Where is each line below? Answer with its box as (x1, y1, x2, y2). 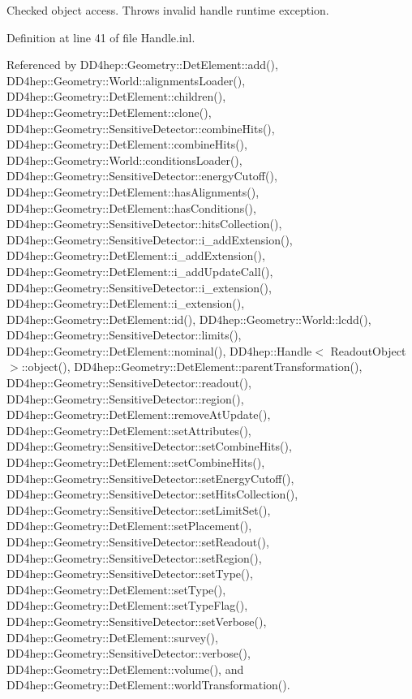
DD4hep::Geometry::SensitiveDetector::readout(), (6, 374, 251, 391)
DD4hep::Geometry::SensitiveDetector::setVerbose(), (6, 612, 267, 629)
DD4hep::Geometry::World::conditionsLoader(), (6, 151, 242, 168)
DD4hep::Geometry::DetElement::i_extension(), (6, 295, 245, 312)
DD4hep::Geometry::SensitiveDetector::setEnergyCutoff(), (6, 469, 294, 486)
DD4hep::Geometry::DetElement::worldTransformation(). (6, 676, 290, 693)
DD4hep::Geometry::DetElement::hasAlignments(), (6, 183, 260, 200)
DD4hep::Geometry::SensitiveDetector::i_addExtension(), (6, 231, 293, 248)
